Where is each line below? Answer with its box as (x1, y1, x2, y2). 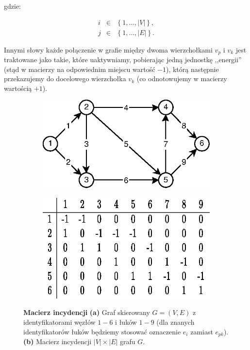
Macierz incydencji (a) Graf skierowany (23, 307, 150, 317)
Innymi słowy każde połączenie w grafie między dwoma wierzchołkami (4, 44, 213, 54)
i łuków (115, 317, 137, 327)
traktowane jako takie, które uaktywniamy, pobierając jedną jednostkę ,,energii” (4, 54, 242, 65)
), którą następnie (166, 64, 219, 74)
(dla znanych (156, 317, 195, 327)
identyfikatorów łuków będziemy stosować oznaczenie (23, 326, 181, 336)
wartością (4, 83, 32, 93)
